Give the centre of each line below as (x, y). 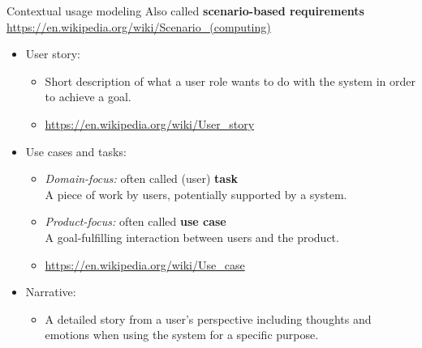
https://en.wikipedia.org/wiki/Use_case (145, 264)
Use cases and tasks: (76, 151)
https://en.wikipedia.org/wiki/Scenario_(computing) (139, 26)
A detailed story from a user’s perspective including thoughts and (208, 318)
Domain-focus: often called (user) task (142, 178)
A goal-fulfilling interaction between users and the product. (192, 237)
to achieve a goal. (88, 97)
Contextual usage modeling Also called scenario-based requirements (185, 11)
